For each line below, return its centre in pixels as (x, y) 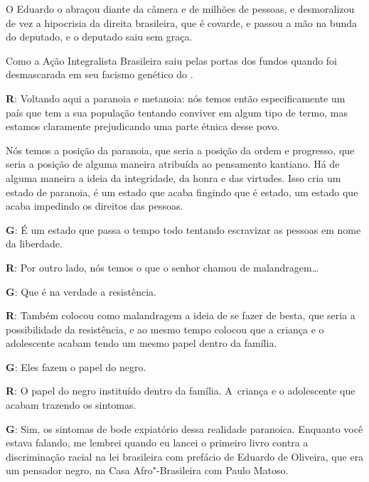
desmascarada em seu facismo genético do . (100, 74)
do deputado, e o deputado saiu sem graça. (99, 37)
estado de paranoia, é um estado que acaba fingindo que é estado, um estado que (182, 192)
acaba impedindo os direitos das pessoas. (95, 206)
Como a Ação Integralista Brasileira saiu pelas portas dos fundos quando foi (172, 60)
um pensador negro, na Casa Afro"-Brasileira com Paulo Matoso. (147, 470)
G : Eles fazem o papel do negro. (76, 366)
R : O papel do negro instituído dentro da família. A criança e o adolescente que (181, 391)
